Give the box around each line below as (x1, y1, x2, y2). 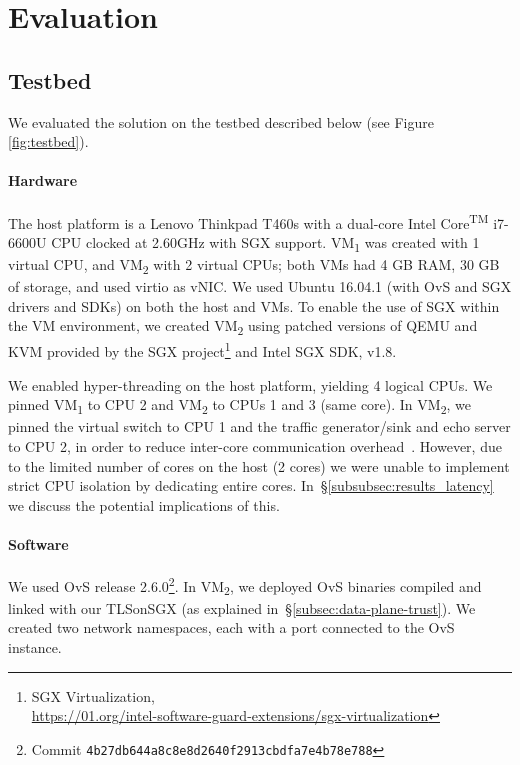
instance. (8, 637, 62, 658)
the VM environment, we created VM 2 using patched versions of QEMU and (8, 315, 478, 339)
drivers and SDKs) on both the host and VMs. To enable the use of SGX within (8, 295, 500, 316)
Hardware (8, 170, 78, 191)
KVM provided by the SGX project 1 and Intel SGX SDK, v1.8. (8, 338, 397, 362)
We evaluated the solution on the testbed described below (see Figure (8, 111, 435, 132)
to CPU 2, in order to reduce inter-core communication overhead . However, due (8, 435, 502, 456)
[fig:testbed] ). (8, 131, 89, 152)
